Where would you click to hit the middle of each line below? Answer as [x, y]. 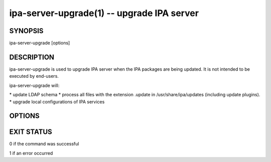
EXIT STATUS [31, 132]
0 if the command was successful [44, 144]
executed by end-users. [34, 76]
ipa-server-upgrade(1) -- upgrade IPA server [104, 13]
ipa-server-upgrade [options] [40, 43]
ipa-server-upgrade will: [34, 85]
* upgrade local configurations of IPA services [57, 102]
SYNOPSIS [26, 31]
